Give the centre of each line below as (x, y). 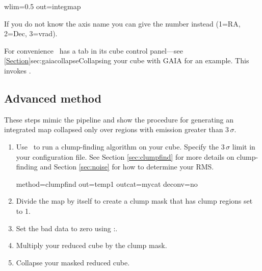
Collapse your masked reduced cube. (73, 262)
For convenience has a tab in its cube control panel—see (94, 50)
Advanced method (53, 98)
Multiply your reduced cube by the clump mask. (91, 245)
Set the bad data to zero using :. (67, 228)
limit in (244, 146)
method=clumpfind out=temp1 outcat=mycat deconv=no (107, 183)
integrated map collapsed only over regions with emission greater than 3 (117, 129)
